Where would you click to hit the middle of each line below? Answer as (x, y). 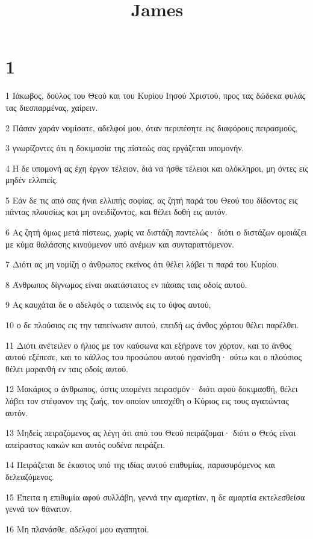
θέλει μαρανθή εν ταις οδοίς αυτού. (67, 368)
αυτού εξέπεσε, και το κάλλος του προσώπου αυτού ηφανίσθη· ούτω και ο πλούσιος (154, 357)
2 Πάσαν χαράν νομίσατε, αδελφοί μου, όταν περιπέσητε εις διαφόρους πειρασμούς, (152, 127)
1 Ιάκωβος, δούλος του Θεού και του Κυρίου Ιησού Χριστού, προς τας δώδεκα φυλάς (156, 95)
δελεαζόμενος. (30, 476)
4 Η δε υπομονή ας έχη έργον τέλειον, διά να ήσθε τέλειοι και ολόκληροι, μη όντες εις (157, 168)
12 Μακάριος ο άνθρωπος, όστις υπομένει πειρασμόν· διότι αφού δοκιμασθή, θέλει (152, 389)
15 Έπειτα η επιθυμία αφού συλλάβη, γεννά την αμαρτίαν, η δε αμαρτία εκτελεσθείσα (155, 497)
